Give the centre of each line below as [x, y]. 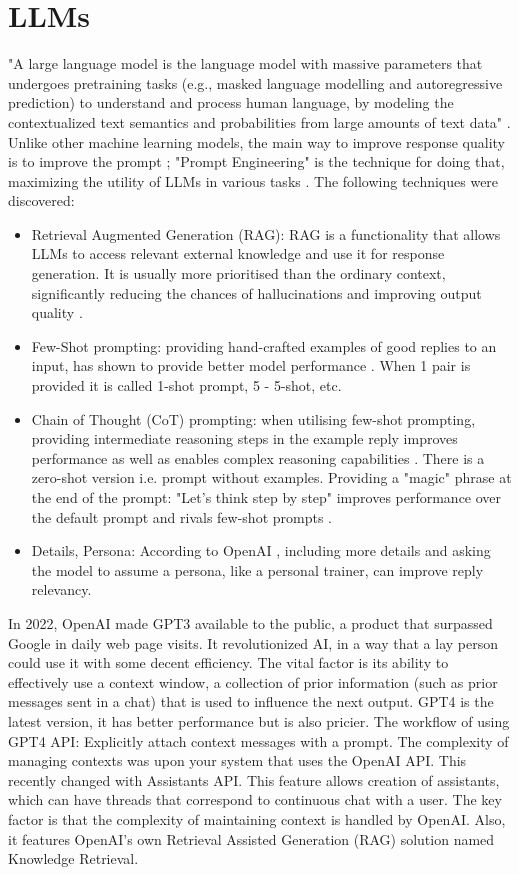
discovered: [41, 200]
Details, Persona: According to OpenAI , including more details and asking [261, 550]
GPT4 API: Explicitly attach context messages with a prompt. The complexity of [258, 740]
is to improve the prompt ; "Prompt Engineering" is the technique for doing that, [256, 161]
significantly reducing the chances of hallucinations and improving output [256, 292]
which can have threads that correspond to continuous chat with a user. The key [255, 799]
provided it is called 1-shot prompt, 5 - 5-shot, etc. [186, 385]
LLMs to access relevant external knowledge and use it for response [238, 253]
